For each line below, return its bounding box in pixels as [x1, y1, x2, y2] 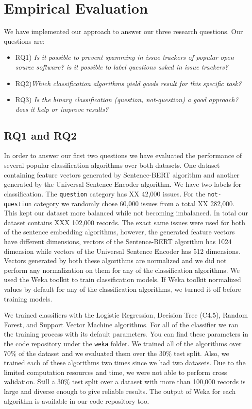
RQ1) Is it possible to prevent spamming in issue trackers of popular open [15, 52, 234, 62]
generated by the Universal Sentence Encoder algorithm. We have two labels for [4, 179, 241, 189]
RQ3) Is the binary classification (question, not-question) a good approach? [15, 94, 238, 105]
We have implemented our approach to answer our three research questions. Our [4, 26, 243, 36]
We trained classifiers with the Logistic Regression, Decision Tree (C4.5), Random [4, 310, 248, 320]
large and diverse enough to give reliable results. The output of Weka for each [4, 386, 236, 396]
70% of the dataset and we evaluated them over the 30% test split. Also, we [4, 348, 229, 358]
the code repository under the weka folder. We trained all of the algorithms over [4, 338, 242, 348]
